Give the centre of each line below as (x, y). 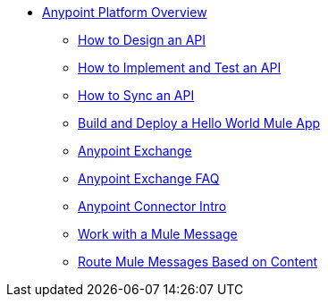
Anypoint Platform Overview (125, 12)
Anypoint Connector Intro (152, 206)
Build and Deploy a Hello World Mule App (199, 123)
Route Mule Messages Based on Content (198, 262)
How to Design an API (142, 40)
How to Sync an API (136, 95)
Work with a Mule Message (158, 234)
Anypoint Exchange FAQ (149, 178)
